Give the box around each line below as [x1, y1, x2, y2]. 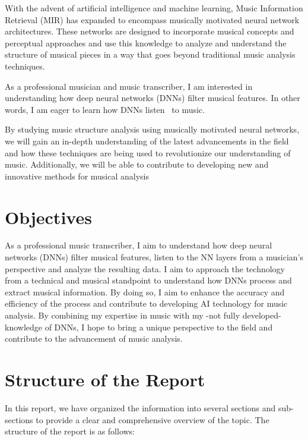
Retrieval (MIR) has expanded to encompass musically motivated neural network [5, 13, 300, 26]
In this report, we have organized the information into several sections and [5, 401, 276, 414]
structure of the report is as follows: [5, 425, 135, 437]
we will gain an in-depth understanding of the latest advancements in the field [5, 134, 289, 147]
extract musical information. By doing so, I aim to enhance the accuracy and [5, 285, 285, 298]
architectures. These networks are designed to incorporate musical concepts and [5, 25, 294, 37]
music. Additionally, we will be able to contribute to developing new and [5, 158, 269, 171]
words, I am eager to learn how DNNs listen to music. [5, 103, 205, 115]
